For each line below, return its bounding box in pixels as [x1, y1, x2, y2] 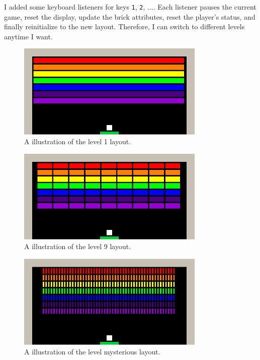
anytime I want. [4, 31, 53, 41]
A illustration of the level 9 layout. [24, 241, 131, 252]
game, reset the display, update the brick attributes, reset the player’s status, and [4, 11, 255, 22]
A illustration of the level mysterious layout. [24, 346, 160, 357]
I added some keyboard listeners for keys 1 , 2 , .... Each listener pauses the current [4, 2, 256, 12]
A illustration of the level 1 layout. [24, 136, 131, 147]
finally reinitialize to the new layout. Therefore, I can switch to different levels [4, 21, 245, 32]
